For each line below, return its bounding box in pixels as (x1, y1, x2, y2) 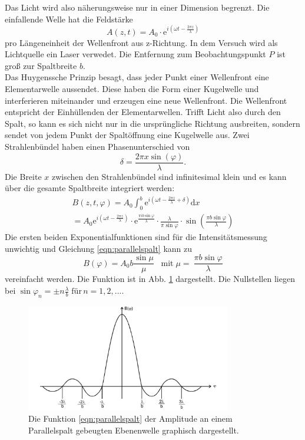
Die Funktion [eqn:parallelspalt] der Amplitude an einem (28, 412, 233, 425)
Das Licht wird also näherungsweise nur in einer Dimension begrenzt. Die (5, 1, 270, 13)
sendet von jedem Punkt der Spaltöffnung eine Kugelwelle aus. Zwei (5, 129, 250, 141)
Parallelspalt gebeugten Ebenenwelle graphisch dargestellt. (28, 423, 239, 436)
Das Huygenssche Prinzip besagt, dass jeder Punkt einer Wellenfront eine (5, 71, 269, 83)
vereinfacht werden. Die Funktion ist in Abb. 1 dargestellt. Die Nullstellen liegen (5, 272, 295, 285)
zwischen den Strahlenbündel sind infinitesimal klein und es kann (51, 170, 287, 182)
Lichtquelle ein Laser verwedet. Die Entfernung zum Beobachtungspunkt (5, 48, 266, 60)
